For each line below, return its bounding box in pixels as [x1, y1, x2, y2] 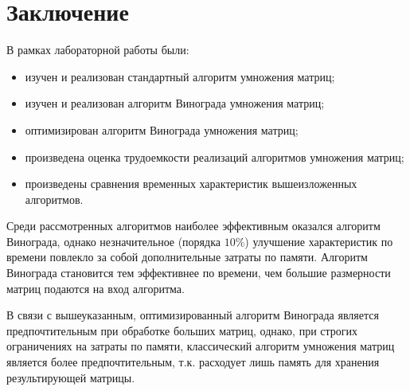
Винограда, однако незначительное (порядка [6, 233, 221, 249]
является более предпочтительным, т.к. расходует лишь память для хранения [6, 354, 380, 370]
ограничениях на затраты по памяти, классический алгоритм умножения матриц [6, 338, 395, 354]
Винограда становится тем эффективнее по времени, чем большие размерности [6, 264, 391, 281]
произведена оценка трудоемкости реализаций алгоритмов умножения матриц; [25, 148, 404, 165]
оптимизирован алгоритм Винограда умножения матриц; [25, 121, 299, 138]
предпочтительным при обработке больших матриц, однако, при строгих [6, 322, 358, 338]
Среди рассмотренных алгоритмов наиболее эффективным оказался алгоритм [6, 217, 381, 234]
